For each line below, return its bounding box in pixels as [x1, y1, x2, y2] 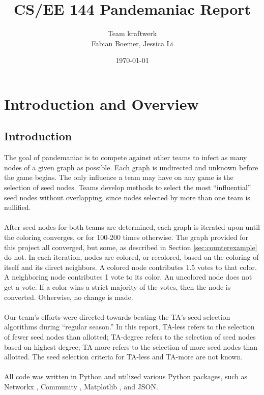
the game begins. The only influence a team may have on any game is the [4, 172, 233, 183]
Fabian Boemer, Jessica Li [91, 38, 173, 48]
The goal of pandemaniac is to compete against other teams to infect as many [4, 152, 247, 163]
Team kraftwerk [107, 28, 157, 39]
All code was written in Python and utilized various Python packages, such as [4, 371, 248, 382]
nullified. [4, 202, 31, 212]
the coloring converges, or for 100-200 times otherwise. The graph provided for [4, 232, 249, 242]
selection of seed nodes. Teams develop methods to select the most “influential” [4, 182, 251, 193]
